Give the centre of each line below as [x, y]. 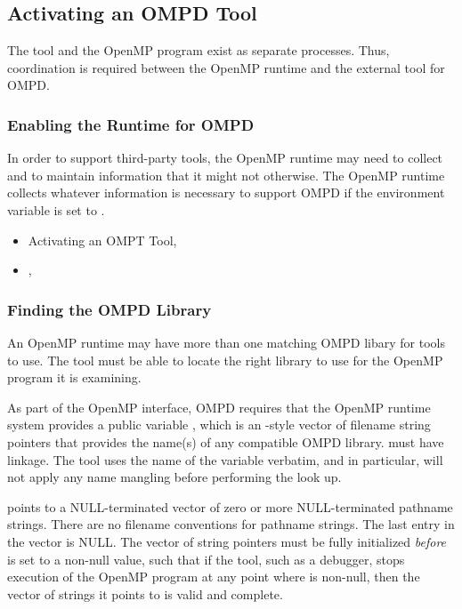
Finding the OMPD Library [109, 309]
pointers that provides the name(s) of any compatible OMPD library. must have [226, 441]
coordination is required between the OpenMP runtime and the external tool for [226, 67]
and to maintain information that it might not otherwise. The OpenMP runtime [226, 175]
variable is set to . [56, 209]
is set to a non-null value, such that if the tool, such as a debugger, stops [206, 559]
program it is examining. [74, 377]
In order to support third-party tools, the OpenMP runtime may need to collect [225, 158]
